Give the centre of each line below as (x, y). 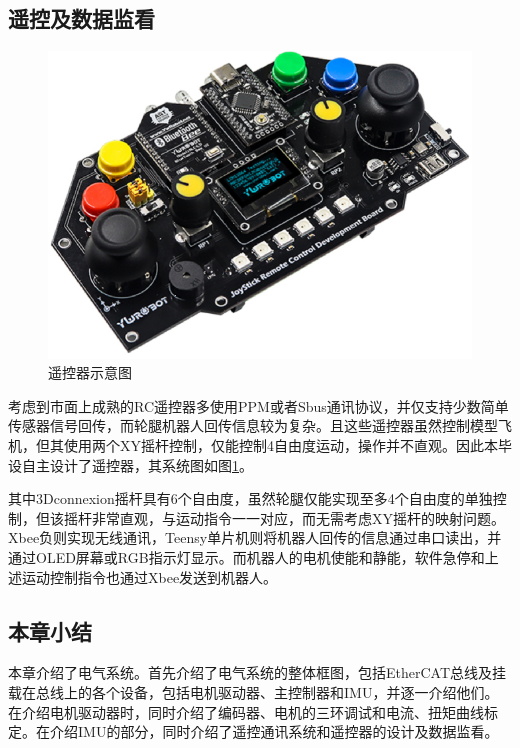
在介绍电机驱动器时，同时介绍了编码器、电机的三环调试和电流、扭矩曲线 (246, 711)
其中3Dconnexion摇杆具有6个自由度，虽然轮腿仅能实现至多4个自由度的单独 (250, 498)
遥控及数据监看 (81, 18)
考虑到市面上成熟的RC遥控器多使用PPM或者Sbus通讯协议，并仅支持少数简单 (258, 405)
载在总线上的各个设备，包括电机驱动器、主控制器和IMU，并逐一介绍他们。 (253, 691)
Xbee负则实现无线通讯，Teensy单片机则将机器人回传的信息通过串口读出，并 (255, 537)
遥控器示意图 (90, 372)
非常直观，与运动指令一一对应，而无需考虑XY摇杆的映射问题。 (298, 517)
